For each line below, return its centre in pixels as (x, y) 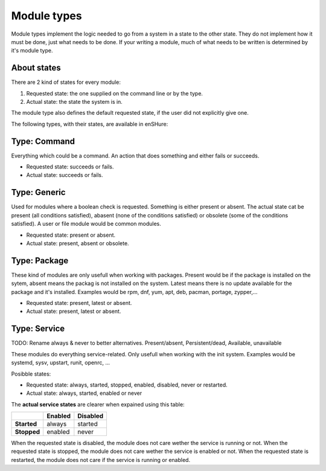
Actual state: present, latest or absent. (74, 312)
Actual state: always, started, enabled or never (84, 393)
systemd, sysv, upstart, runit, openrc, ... (60, 363)
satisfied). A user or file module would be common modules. (86, 224)
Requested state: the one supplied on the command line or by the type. (115, 93)
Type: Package (40, 261)
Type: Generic (38, 192)
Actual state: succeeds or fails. (65, 175)
